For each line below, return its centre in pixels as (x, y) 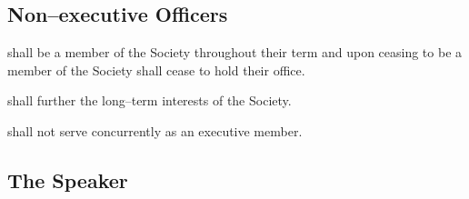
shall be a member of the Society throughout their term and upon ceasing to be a (235, 52)
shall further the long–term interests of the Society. (150, 100)
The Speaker (68, 179)
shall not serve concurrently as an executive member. (155, 130)
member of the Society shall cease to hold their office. (156, 70)
